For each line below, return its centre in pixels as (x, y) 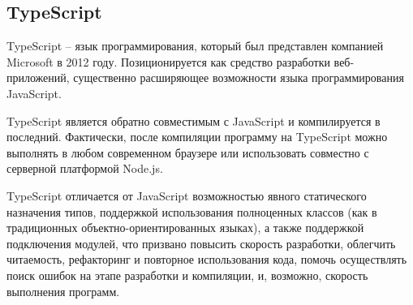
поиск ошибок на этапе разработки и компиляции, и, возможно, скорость (187, 275)
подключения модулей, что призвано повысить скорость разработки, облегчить (201, 243)
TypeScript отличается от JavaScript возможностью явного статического (187, 195)
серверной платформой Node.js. (85, 168)
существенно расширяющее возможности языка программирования (239, 77)
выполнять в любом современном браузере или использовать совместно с (188, 152)
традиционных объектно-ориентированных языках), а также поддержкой (185, 228)
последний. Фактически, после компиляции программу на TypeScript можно (197, 137)
